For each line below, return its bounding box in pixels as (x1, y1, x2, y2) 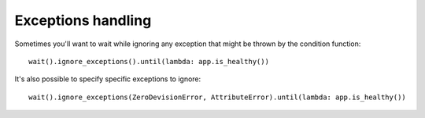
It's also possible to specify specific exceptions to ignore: (14, 74, 201, 84)
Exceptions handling (14, 12, 152, 29)
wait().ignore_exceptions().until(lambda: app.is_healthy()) (28, 57, 269, 66)
